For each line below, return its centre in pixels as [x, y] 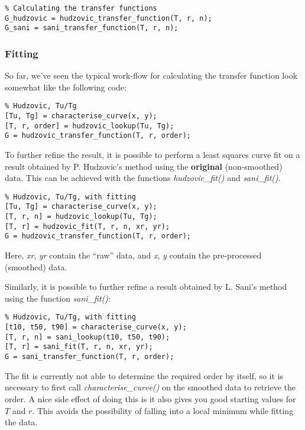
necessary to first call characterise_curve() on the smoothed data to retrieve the [150, 387]
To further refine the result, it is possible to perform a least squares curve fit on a [152, 154]
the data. [21, 422]
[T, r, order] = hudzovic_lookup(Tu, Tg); [90, 126]
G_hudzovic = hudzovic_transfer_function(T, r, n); [108, 18]
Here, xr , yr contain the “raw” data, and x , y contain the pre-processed [133, 255]
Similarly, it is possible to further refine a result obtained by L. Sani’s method [146, 287]
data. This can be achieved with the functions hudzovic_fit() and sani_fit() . [143, 178]
